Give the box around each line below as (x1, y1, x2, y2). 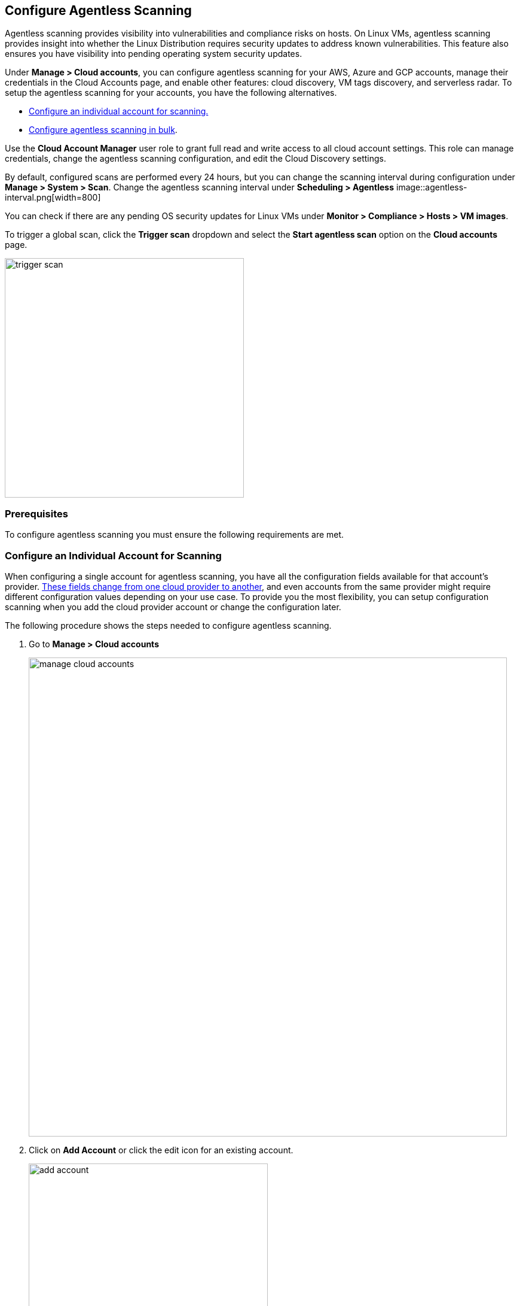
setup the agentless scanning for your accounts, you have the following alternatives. (5, 87, 337, 98)
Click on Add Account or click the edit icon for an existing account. (29, 1144, 293, 1155)
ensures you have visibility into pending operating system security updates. (5, 49, 302, 59)
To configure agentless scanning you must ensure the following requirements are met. (5, 529, 344, 540)
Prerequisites (5, 507, 68, 520)
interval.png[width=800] (5, 192, 101, 203)
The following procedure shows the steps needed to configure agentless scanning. (5, 620, 332, 631)
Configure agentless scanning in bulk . (29, 125, 178, 135)
